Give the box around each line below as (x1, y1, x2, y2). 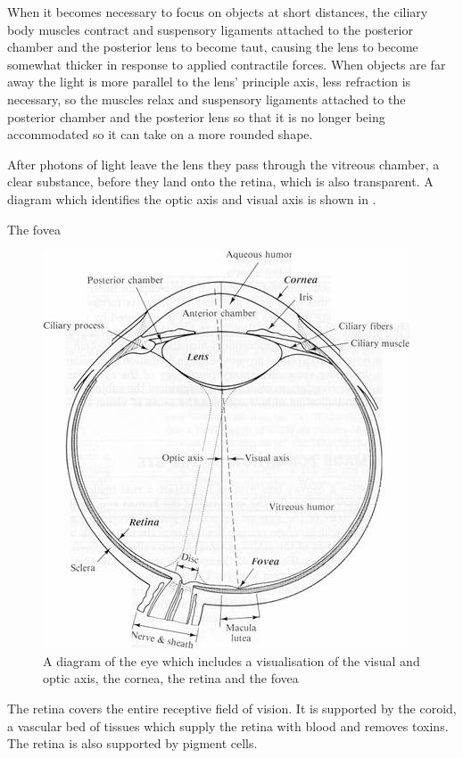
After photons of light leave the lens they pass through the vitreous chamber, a (7, 154, 440, 173)
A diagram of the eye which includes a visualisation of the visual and (43, 651, 420, 670)
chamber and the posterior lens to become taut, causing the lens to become (7, 37, 418, 56)
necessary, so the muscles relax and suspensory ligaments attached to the (7, 89, 406, 108)
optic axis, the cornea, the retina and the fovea (43, 669, 299, 688)
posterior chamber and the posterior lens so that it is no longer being (7, 107, 385, 126)
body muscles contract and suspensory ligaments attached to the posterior (7, 20, 413, 38)
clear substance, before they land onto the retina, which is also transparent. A (7, 172, 434, 191)
